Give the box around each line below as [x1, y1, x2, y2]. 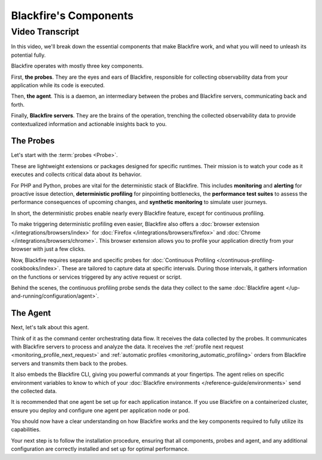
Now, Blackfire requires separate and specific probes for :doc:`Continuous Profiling [11, 257, 216, 264]
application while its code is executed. [11, 81, 105, 89]
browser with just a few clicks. [11, 245, 86, 253]
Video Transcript [11, 26, 80, 37]
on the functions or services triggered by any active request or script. [11, 273, 182, 280]
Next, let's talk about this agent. [11, 324, 89, 331]
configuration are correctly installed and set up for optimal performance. [11, 445, 189, 453]
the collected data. [11, 387, 57, 394]
